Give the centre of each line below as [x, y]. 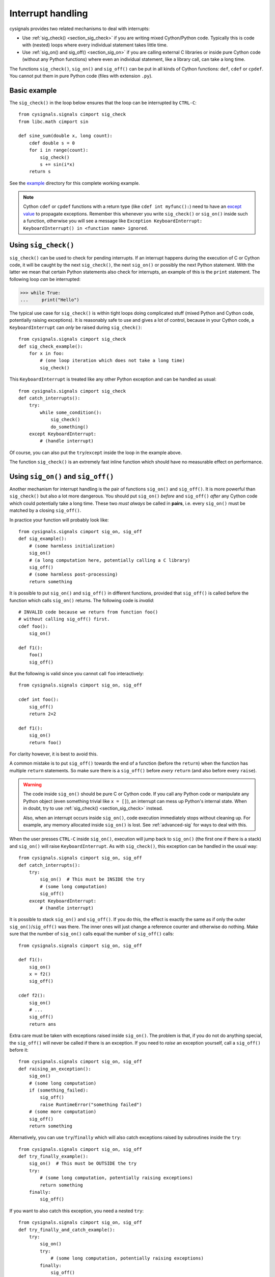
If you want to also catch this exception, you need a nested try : [77, 1211]
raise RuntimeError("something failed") [91, 1104]
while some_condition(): [71, 412]
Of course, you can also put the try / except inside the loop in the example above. [96, 453]
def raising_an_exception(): [55, 1069]
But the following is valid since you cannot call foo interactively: [77, 674]
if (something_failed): [59, 1090]
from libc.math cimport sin [53, 122]
